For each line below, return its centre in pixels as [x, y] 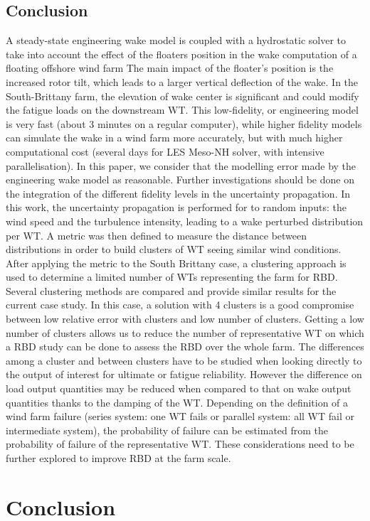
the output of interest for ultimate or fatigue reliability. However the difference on [184, 374]
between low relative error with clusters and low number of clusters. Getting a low [185, 319]
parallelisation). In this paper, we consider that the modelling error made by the [181, 165]
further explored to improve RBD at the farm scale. [118, 458]
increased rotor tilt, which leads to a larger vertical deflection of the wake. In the [182, 81]
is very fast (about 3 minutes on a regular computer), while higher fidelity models [184, 123]
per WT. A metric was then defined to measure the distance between [157, 235]
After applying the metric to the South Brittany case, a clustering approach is [176, 263]
